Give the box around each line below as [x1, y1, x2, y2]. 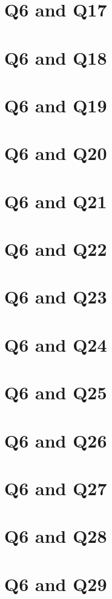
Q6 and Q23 [4, 284, 107, 309]
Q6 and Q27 [4, 475, 107, 500]
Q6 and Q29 [4, 571, 107, 596]
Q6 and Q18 [4, 45, 107, 70]
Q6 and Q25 [4, 380, 107, 405]
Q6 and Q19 [4, 92, 107, 117]
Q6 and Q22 [4, 236, 107, 261]
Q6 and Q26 [4, 427, 107, 452]
